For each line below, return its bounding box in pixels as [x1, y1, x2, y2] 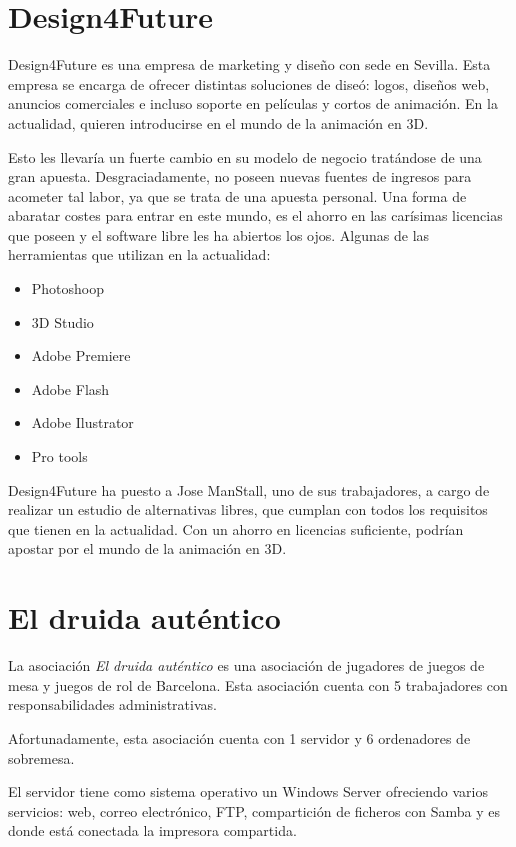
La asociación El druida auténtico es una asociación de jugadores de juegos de [8, 655, 485, 676]
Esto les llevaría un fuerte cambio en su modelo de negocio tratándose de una [8, 146, 482, 167]
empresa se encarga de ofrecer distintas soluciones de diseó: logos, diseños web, [8, 73, 490, 94]
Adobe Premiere [31, 345, 131, 366]
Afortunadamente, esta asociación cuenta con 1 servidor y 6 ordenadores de [8, 727, 471, 748]
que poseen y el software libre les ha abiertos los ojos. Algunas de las [8, 224, 430, 245]
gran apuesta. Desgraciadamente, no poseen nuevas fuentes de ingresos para [8, 166, 472, 187]
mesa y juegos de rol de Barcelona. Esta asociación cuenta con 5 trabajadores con [8, 674, 508, 695]
